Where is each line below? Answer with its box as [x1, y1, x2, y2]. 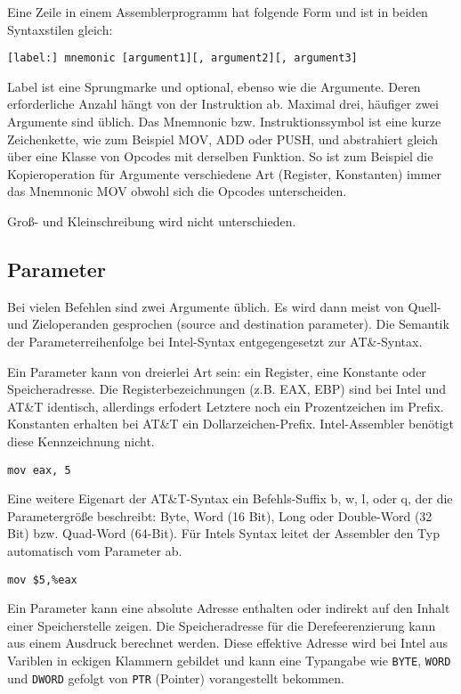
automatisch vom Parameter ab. [7, 541, 182, 559]
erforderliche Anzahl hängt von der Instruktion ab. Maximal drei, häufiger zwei [7, 94, 439, 113]
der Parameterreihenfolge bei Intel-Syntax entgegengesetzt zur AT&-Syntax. [7, 331, 423, 350]
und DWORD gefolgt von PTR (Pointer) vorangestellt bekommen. [7, 668, 344, 687]
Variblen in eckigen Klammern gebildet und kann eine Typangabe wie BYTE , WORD [7, 651, 451, 670]
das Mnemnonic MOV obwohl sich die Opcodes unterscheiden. [7, 182, 347, 200]
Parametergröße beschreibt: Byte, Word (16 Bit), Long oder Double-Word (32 [7, 506, 433, 525]
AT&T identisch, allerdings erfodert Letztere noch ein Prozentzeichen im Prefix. [7, 396, 444, 415]
